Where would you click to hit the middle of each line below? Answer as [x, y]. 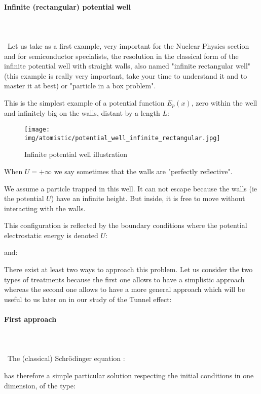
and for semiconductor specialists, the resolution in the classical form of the [121, 56]
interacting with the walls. [45, 208]
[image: [37, 129]
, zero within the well [224, 102]
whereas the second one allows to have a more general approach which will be [125, 289]
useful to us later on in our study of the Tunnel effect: [88, 299]
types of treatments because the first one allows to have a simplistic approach [124, 279]
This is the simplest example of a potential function [84, 102]
